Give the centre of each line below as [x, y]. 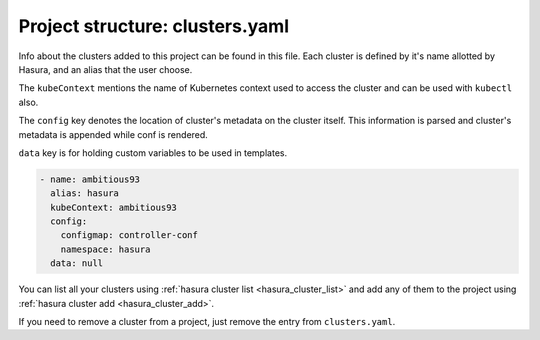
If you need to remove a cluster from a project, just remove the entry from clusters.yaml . [207, 321]
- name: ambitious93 [89, 179]
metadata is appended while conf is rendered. [113, 134]
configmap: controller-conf [129, 235]
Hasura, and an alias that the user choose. [105, 69]
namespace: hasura [105, 249]
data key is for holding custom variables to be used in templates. [153, 152]
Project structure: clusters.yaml [154, 26]
